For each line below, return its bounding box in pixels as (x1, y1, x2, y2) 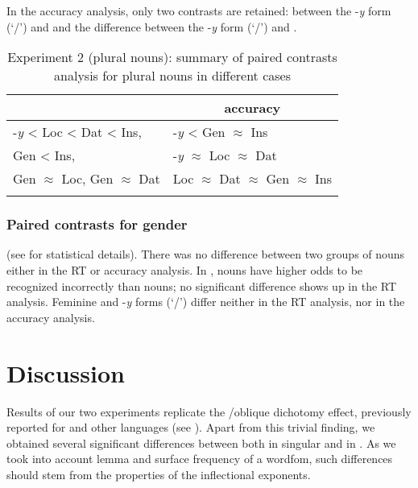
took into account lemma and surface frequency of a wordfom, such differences (6, 450, 393, 467)
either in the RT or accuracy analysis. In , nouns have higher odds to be (6, 262, 363, 278)
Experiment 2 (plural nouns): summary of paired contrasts (7, 48, 337, 67)
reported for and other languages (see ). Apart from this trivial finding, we (6, 419, 375, 436)
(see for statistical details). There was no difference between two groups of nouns (6, 246, 405, 263)
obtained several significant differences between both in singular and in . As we (6, 434, 396, 451)
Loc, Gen (61, 169, 114, 188)
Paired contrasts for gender (6, 214, 188, 234)
